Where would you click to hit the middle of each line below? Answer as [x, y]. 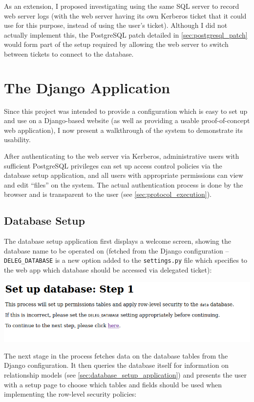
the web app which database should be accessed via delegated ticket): [108, 270]
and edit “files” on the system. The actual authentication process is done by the [124, 184]
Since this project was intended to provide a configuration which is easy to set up [126, 111]
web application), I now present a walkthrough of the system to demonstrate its [123, 130]
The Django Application [87, 87]
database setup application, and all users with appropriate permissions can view [124, 175]
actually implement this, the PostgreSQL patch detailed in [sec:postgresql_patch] [126, 34]
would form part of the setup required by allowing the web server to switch [116, 44]
